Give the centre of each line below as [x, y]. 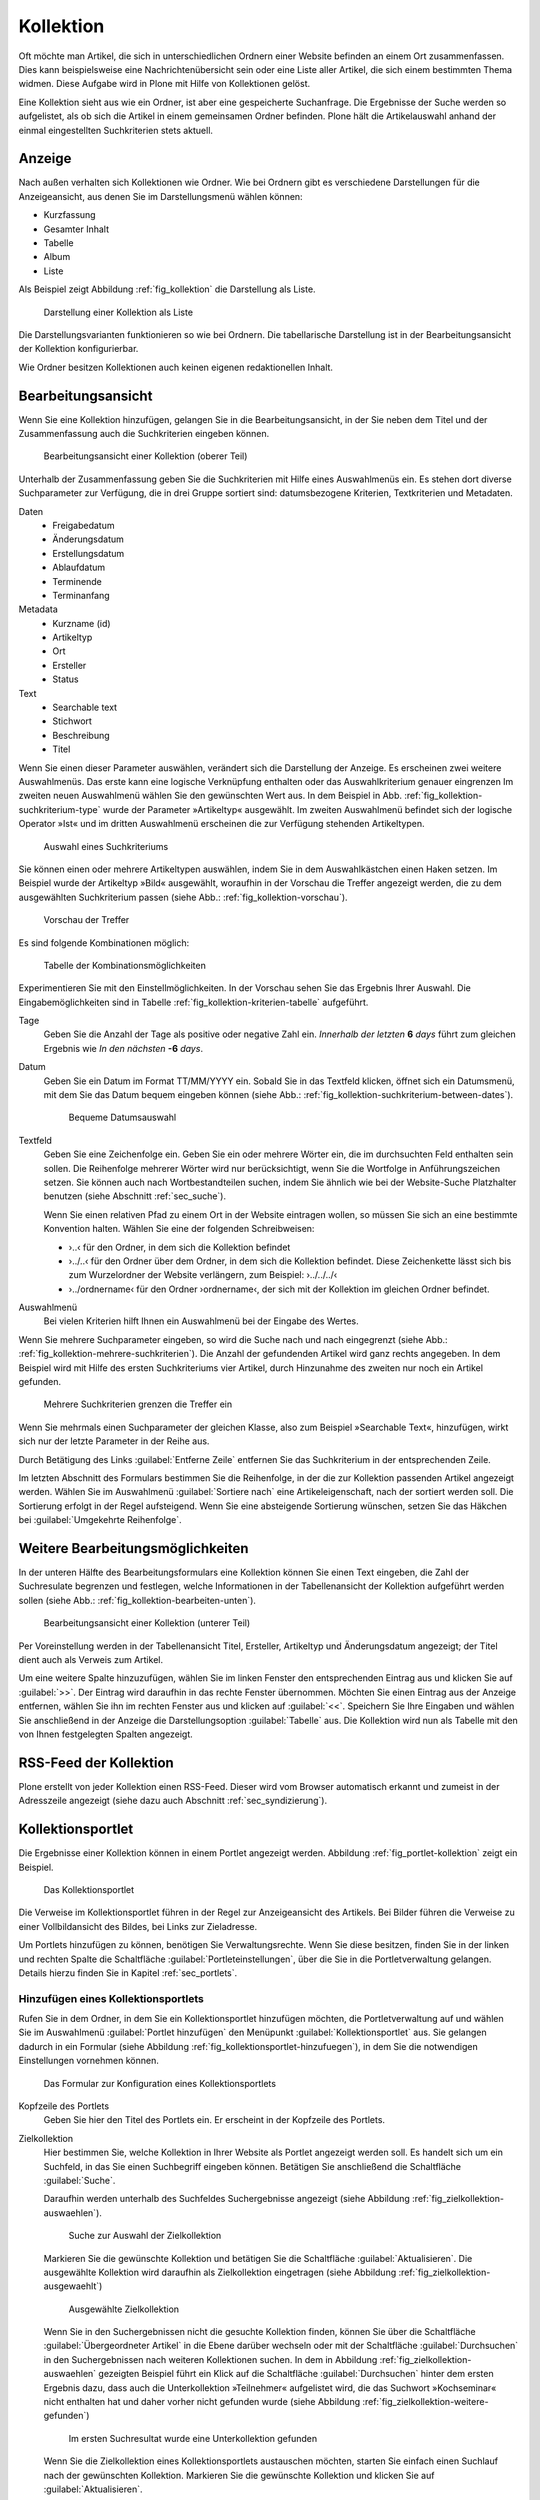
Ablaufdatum [79, 567]
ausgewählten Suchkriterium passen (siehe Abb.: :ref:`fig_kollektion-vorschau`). [183, 897]
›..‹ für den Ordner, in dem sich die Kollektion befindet [179, 1247]
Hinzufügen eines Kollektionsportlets [111, 1998]
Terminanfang [81, 595]
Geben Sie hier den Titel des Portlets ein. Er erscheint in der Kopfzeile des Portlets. [214, 2120]
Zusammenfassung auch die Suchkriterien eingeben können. [144, 433]
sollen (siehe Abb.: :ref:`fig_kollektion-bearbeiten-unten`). [137, 1600]
